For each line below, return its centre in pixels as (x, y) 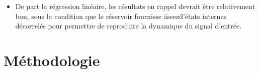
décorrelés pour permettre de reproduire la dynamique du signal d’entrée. (128, 26)
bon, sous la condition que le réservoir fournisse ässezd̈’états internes (121, 16)
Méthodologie (52, 60)
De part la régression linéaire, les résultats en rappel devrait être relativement (135, 6)
